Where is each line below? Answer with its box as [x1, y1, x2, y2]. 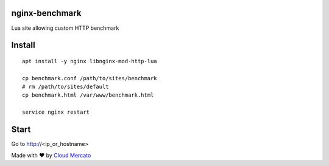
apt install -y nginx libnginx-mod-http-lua [22, 58, 158, 64]
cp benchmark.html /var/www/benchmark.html [22, 92, 154, 99]
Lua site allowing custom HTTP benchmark [11, 24, 119, 32]
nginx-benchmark [11, 8, 82, 18]
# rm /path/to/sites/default [22, 83, 109, 91]
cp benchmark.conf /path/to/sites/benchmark [22, 75, 158, 81]
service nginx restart [22, 109, 90, 116]
